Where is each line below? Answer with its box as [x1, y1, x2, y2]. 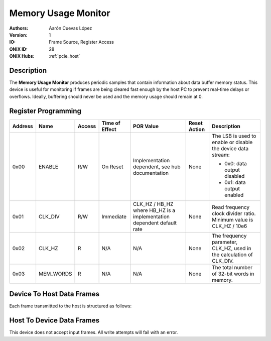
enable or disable [211, 139, 253, 146]
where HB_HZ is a [133, 206, 176, 213]
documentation [133, 169, 169, 176]
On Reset [101, 163, 123, 170]
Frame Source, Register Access [49, 39, 114, 45]
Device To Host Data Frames [9, 290, 100, 298]
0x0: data [224, 160, 247, 167]
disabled [224, 172, 245, 179]
